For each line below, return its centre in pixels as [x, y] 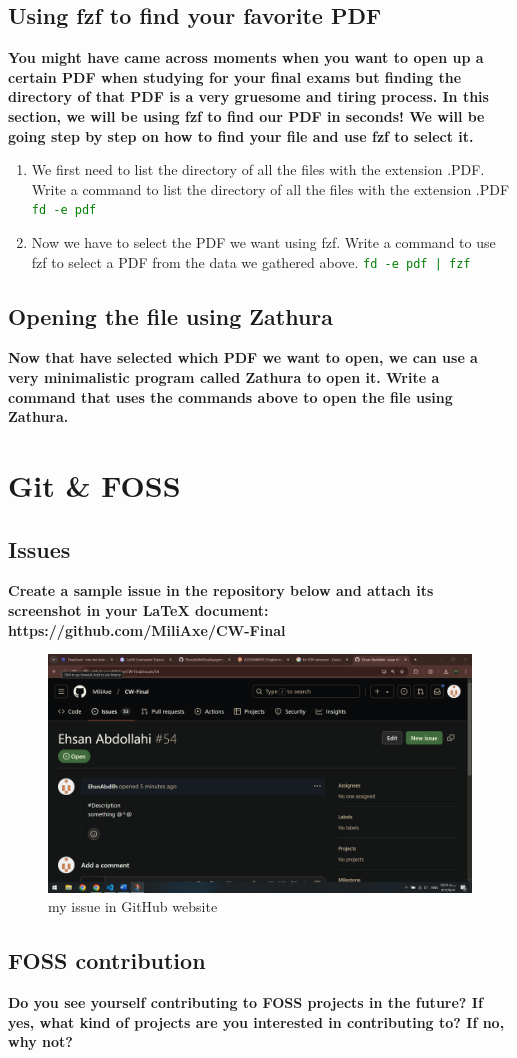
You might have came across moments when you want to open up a [246, 57]
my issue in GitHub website [133, 906]
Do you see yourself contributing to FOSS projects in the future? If [245, 1002]
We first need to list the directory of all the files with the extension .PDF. [258, 169]
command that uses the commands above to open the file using [230, 396]
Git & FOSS [94, 485]
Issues [39, 548]
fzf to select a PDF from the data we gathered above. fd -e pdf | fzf [251, 261]
